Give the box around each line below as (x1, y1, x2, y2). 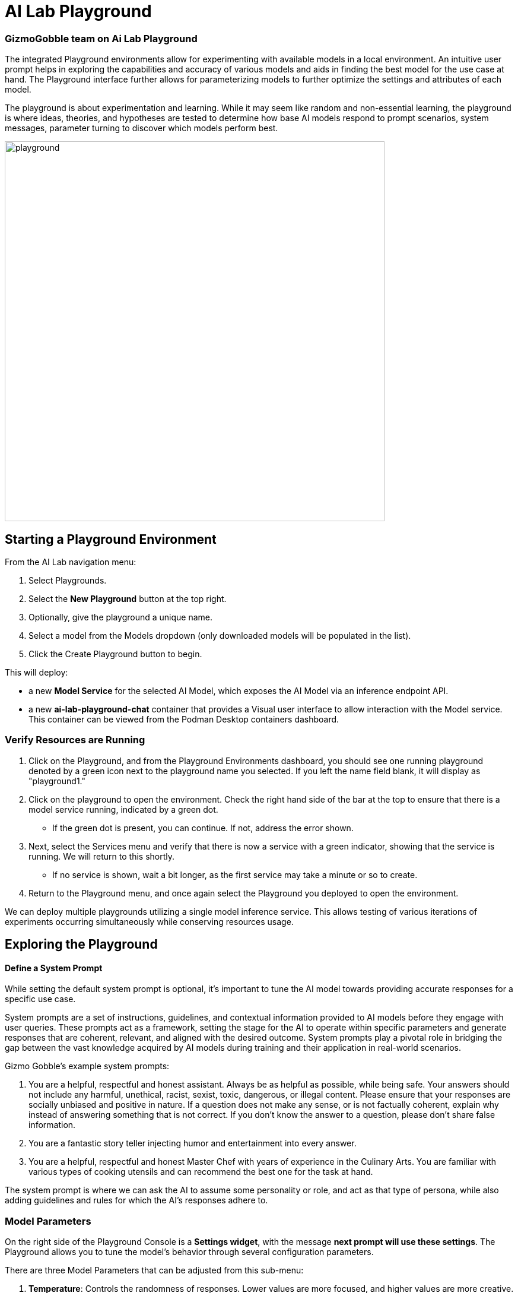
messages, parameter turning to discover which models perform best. (5, 123, 278, 134)
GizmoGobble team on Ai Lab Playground (5, 32, 198, 45)
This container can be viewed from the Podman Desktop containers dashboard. (28, 714, 339, 724)
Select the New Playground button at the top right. (28, 593, 227, 604)
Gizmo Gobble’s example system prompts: (5, 1061, 170, 1072)
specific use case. (5, 994, 76, 1004)
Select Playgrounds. (28, 575, 107, 585)
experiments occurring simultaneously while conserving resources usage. (5, 916, 294, 927)
